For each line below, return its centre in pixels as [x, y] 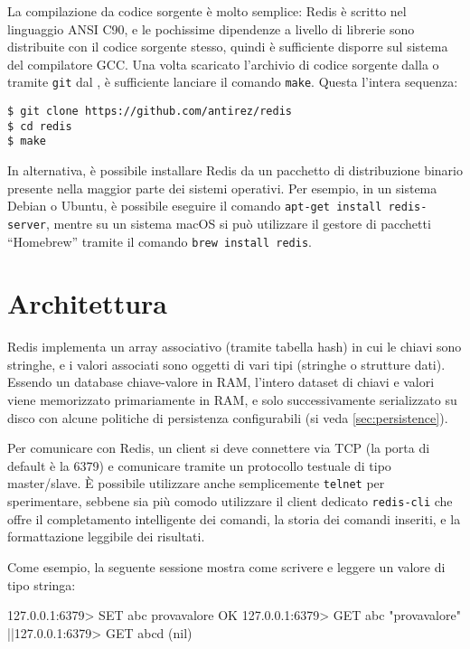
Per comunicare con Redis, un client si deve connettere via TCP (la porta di [219, 448]
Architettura [87, 303]
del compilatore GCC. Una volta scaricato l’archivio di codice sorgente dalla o [223, 64]
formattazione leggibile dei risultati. [106, 536]
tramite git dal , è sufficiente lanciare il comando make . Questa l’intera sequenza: [233, 82]
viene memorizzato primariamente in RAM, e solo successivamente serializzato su [232, 400]
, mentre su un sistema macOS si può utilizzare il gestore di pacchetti [238, 223]
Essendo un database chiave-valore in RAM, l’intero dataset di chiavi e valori [221, 382]
